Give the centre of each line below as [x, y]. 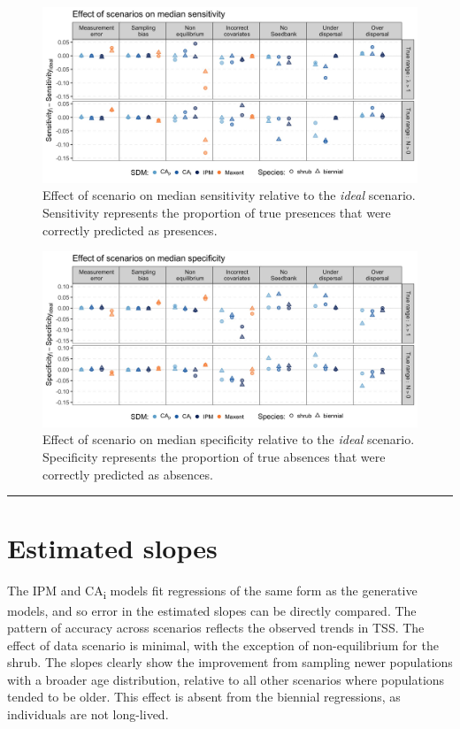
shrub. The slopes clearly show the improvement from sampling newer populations [230, 662]
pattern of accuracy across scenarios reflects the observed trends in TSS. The [216, 628]
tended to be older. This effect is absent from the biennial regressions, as [204, 697]
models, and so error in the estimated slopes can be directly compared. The [212, 610]
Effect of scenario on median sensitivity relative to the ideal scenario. [229, 195]
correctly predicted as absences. [128, 474]
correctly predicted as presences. [130, 230]
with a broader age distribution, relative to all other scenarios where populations [226, 679]
